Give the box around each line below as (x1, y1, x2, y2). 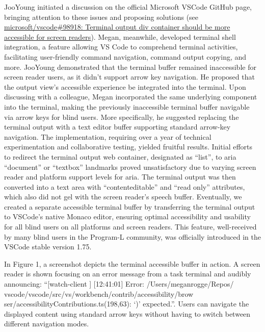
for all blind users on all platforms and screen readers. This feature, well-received (4, 221, 257, 232)
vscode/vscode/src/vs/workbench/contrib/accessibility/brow (4, 288, 194, 299)
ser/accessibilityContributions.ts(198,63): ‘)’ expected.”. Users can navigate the (4, 298, 249, 309)
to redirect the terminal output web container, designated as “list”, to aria (4, 151, 236, 162)
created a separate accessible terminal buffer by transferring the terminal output (4, 201, 255, 212)
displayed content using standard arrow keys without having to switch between (4, 308, 251, 319)
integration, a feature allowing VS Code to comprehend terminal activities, (4, 41, 238, 52)
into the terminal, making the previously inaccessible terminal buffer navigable (4, 101, 250, 112)
